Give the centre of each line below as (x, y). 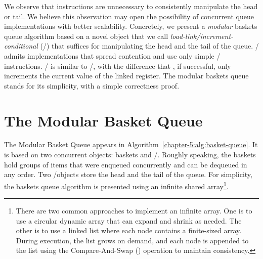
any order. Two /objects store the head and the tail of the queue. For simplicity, (128, 174)
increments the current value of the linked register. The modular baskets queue (126, 76)
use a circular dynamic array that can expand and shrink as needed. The (129, 220)
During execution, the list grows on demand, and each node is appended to (132, 240)
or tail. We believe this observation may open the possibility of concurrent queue (129, 16)
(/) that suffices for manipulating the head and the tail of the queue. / (149, 46)
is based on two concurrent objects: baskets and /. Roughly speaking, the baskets (130, 155)
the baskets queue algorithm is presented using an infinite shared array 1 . (116, 185)
